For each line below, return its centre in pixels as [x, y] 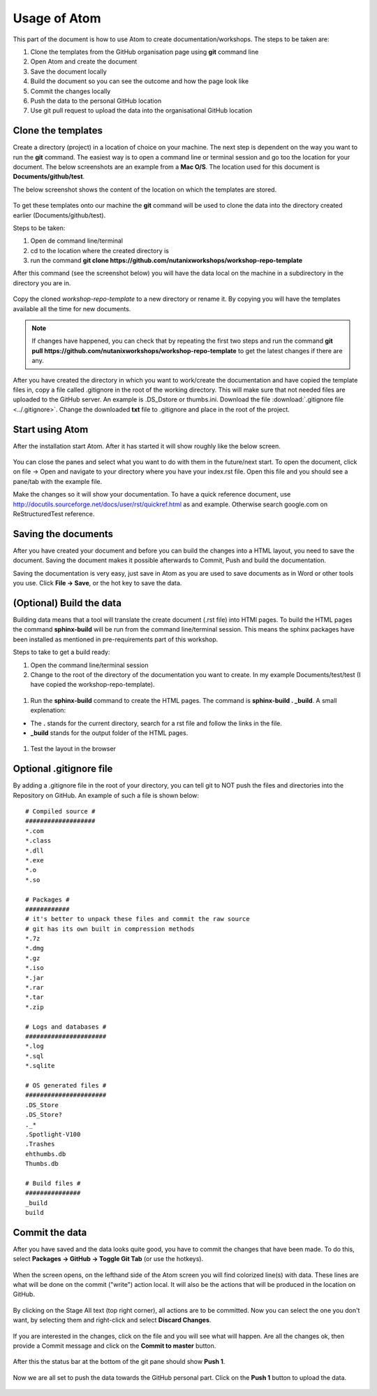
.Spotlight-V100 [53, 1134]
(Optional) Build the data [67, 603]
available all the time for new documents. [72, 308]
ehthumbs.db [46, 1154]
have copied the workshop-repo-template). [93, 685]
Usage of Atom [57, 18]
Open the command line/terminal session [90, 665]
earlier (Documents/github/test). [59, 215]
